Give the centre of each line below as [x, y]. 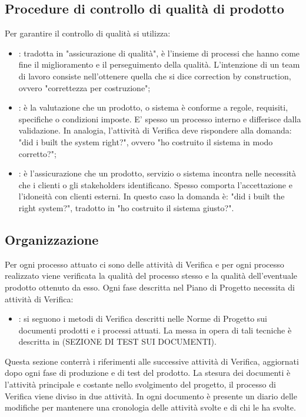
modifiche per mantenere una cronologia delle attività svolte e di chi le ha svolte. [150, 407]
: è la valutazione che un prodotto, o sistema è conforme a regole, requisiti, [153, 107]
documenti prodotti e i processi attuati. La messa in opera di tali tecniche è [155, 330]
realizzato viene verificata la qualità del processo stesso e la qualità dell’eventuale [151, 276]
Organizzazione [52, 239]
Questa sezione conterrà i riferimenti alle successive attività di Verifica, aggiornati [152, 361]
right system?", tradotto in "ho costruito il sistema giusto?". [126, 207]
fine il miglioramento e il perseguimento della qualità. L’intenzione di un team [159, 64]
